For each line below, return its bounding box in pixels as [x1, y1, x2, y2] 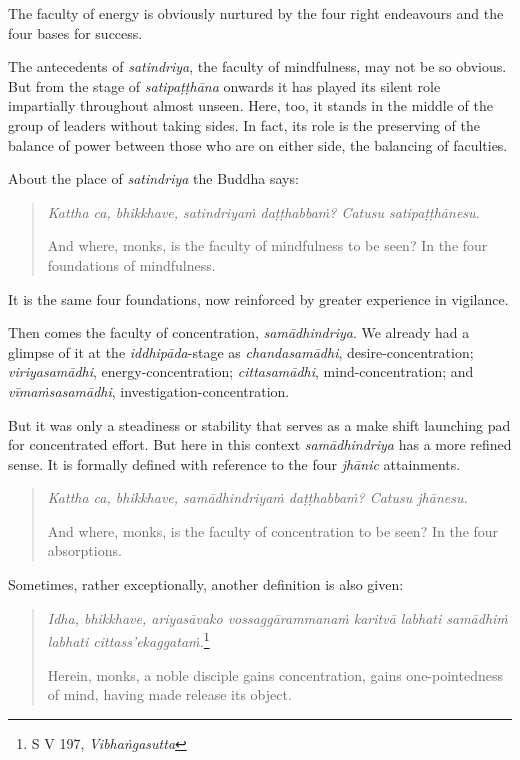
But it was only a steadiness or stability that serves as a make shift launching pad [8, 414, 511, 435]
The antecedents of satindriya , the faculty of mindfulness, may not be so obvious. [8, 56, 507, 77]
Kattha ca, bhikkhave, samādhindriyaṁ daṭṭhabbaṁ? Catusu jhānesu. [47, 487, 468, 508]
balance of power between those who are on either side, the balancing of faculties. [8, 134, 508, 155]
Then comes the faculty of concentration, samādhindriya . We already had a [8, 322, 470, 343]
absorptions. [47, 540, 122, 561]
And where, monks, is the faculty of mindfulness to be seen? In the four [47, 235, 488, 256]
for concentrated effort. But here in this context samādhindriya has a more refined [8, 434, 512, 455]
